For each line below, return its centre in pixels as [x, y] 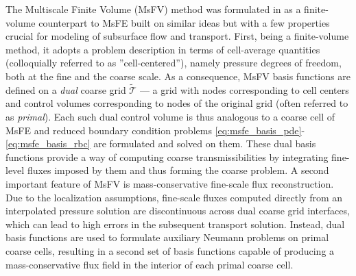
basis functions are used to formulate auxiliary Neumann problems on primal [167, 237]
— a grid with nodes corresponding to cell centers [244, 89]
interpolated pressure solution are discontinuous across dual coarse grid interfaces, [178, 211]
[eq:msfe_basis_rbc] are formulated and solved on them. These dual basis [161, 143]
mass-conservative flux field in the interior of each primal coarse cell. [150, 264]
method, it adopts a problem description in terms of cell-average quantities [163, 49]
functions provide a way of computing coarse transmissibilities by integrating [167, 156]
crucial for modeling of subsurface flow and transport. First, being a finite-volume [177, 36]
